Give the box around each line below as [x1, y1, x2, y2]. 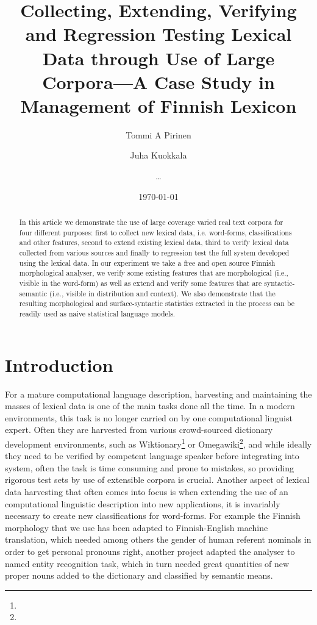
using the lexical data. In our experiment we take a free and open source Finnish [19, 257, 276, 268]
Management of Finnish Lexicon [20, 93, 297, 118]
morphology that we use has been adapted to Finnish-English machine [5, 521, 268, 534]
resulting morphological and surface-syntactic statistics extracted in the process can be [19, 298, 294, 309]
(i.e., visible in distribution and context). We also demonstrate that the [49, 288, 276, 298]
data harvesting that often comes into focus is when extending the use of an [5, 485, 288, 498]
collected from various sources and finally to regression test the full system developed [19, 248, 290, 258]
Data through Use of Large [42, 45, 275, 70]
